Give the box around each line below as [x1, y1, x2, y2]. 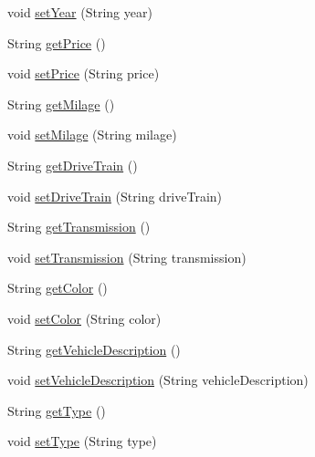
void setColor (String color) [7, 308, 162, 327]
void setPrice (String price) [7, 64, 160, 83]
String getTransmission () [7, 217, 151, 236]
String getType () [7, 400, 106, 420]
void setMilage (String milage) [7, 125, 177, 144]
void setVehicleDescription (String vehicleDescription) [7, 370, 309, 389]
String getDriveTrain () [7, 155, 138, 174]
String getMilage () [7, 94, 115, 113]
